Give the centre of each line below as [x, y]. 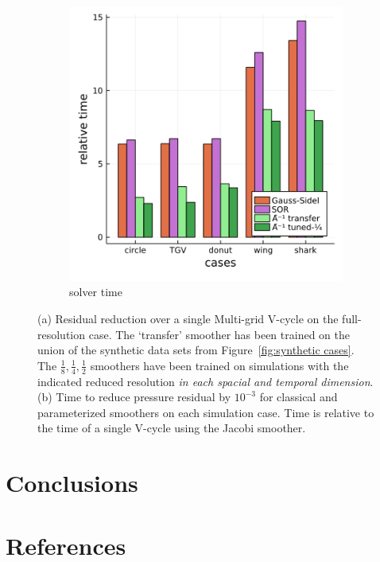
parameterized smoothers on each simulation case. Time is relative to [206, 412]
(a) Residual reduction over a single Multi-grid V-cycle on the [188, 319]
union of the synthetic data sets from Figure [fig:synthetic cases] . [196, 350]
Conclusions [72, 483]
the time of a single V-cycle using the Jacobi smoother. [172, 428]
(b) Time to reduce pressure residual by [134, 397]
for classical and [299, 397]
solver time [96, 292]
